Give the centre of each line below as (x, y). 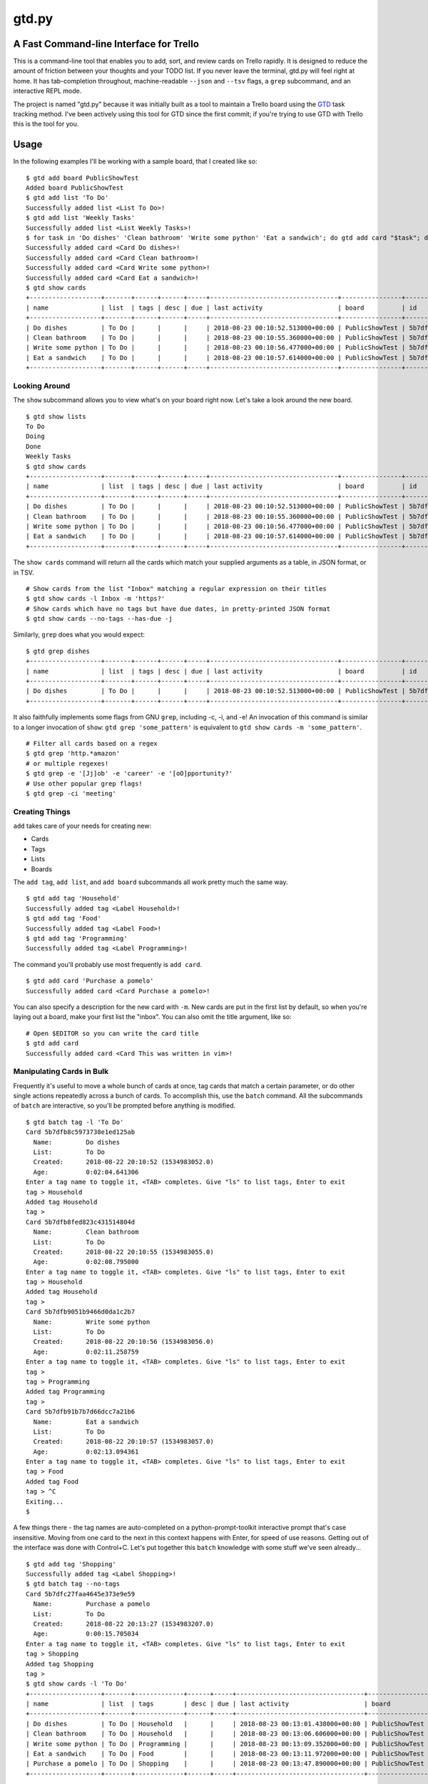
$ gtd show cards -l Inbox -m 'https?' (96, 599)
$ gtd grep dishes (58, 651)
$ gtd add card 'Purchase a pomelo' (90, 981)
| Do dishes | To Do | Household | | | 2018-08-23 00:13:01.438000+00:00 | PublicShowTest (225, 1724)
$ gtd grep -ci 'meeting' (71, 793)
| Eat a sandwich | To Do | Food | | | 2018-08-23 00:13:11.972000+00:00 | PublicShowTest (225, 1754)
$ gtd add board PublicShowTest (82, 178)
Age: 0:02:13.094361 (86, 1451)
